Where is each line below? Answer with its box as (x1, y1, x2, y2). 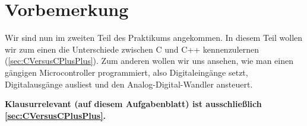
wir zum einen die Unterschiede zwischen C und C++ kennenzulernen (5, 43, 259, 55)
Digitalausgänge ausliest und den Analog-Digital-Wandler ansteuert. (5, 77, 253, 90)
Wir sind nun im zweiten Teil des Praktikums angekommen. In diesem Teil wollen (5, 31, 303, 44)
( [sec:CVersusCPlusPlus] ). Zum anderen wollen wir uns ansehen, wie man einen (5, 54, 293, 67)
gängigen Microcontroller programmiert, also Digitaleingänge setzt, (5, 66, 248, 78)
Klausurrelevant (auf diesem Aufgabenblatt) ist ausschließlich (5, 98, 262, 110)
